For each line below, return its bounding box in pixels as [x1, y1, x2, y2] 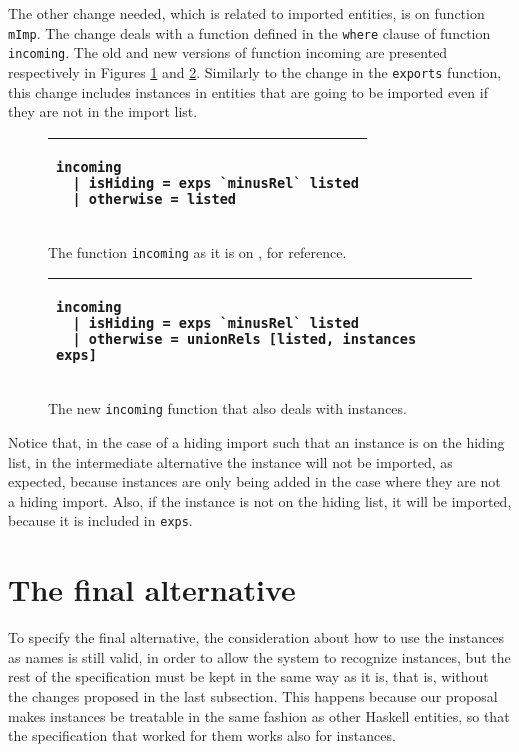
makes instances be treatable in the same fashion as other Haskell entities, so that [8, 705, 510, 726]
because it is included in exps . [8, 510, 193, 531]
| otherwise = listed [72, 190, 237, 207]
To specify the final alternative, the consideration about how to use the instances [8, 627, 504, 648]
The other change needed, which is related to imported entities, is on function [8, 3, 485, 23]
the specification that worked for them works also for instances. [8, 725, 396, 746]
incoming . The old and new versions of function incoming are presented [8, 42, 448, 63]
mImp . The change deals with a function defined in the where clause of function [8, 22, 491, 43]
